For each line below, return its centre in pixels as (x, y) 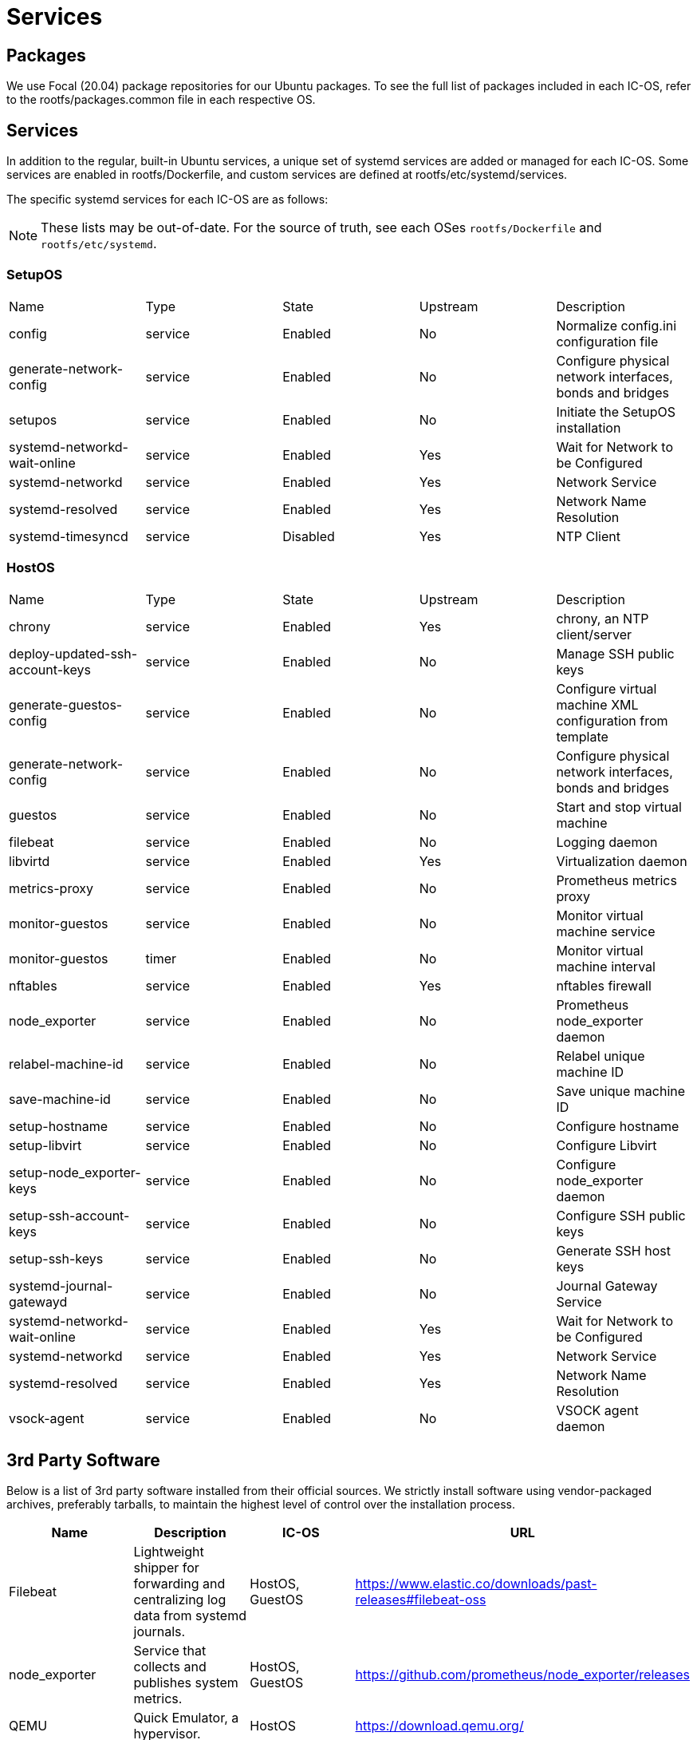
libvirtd (30, 861)
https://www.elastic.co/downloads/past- (476, 1584)
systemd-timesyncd (69, 536)
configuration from (612, 720)
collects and (170, 1667)
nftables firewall (604, 985)
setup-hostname (59, 1126)
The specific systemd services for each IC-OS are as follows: (167, 200)
